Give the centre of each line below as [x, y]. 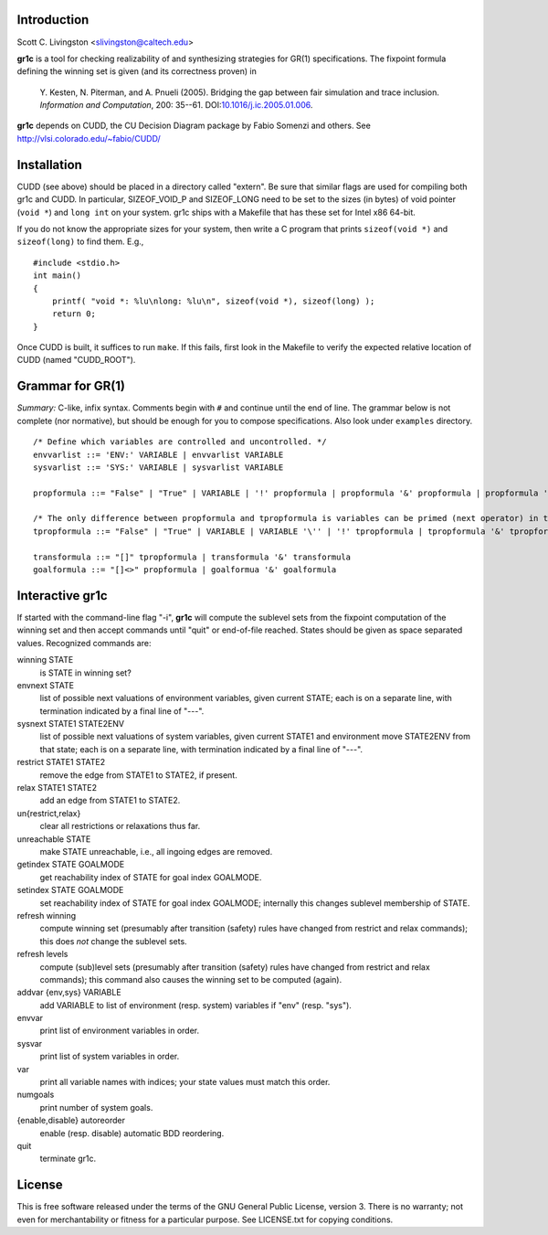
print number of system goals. [96, 1107]
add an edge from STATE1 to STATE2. [110, 801]
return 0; [74, 314]
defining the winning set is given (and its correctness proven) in [137, 71]
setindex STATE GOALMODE [70, 890]
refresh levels [42, 954]
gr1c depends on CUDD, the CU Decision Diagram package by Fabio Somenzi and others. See [194, 126]
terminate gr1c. [68, 1159]
